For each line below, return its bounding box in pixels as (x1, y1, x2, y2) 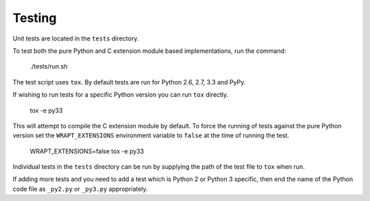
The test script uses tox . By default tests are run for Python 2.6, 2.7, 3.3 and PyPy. (12, 78, 246, 86)
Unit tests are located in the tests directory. (12, 34, 139, 43)
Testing (12, 10, 57, 25)
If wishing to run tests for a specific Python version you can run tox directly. (12, 91, 229, 99)
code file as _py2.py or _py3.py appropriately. (12, 185, 148, 193)
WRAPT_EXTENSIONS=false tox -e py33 (29, 147, 144, 155)
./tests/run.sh (29, 62, 68, 71)
